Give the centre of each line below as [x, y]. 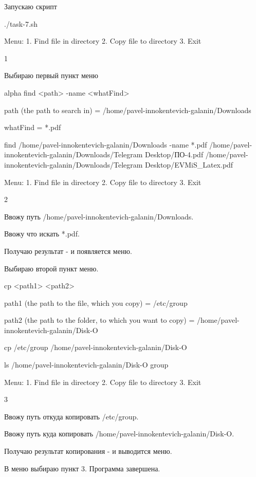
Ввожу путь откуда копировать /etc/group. [71, 416]
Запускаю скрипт [31, 6]
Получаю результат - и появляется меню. [68, 251]
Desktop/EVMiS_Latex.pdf [189, 164]
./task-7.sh [21, 23]
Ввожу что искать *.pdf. [42, 234]
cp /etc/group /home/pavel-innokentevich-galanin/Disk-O [96, 347]
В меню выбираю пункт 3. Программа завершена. [82, 468]
